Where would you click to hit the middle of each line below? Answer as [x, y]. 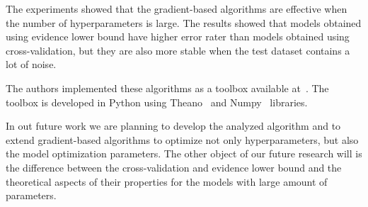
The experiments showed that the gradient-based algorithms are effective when [177, 9]
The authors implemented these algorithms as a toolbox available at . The [167, 88]
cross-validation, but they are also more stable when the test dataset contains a [178, 50]
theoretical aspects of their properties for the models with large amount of [167, 181]
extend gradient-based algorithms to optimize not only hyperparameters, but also [182, 139]
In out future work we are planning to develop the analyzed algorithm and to [173, 126]
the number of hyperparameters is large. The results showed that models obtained [184, 22]
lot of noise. [31, 64]
